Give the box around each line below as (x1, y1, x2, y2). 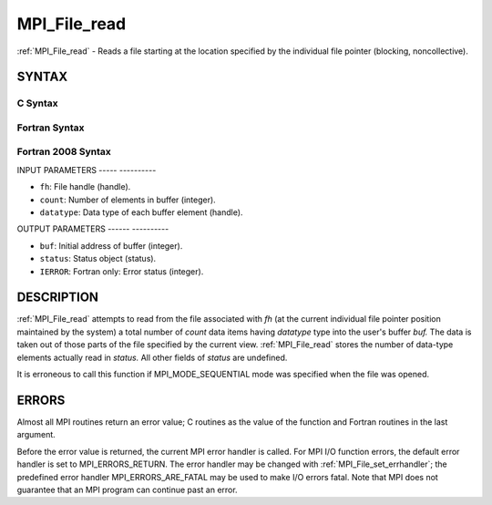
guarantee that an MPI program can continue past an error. (16, 484, 238, 495)
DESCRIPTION (16, 290, 99, 305)
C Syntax (16, 97, 58, 109)
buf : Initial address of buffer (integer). (39, 240, 183, 251)
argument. (16, 429, 56, 440)
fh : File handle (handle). (39, 181, 131, 192)
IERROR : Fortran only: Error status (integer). (39, 265, 204, 277)
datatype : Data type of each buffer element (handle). (39, 207, 243, 218)
